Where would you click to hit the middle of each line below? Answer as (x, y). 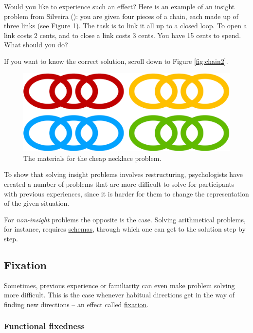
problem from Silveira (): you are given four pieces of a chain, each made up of (121, 16)
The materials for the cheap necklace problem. (92, 158)
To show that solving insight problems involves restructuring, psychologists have (123, 174)
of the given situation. (37, 203)
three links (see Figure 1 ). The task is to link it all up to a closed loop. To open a (126, 26)
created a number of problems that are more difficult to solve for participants (119, 184)
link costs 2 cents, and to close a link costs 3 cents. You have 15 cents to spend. (123, 35)
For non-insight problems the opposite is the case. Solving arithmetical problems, (125, 219)
